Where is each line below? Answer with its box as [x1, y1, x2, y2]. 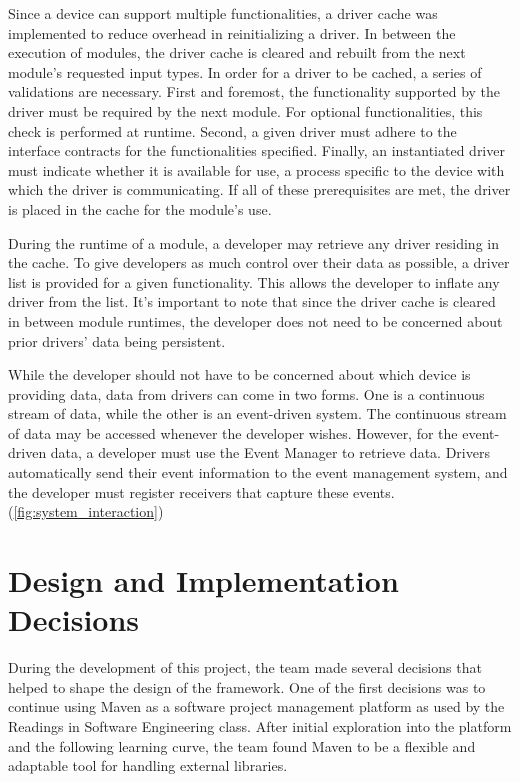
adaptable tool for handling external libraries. [8, 755, 288, 776]
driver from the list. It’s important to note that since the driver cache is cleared [8, 291, 496, 312]
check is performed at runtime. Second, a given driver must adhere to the [8, 120, 457, 141]
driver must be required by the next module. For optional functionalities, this [8, 100, 483, 121]
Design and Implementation [8, 560, 399, 601]
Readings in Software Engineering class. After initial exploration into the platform [8, 715, 512, 736]
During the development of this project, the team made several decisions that [8, 657, 482, 678]
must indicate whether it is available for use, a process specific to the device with [8, 159, 505, 180]
